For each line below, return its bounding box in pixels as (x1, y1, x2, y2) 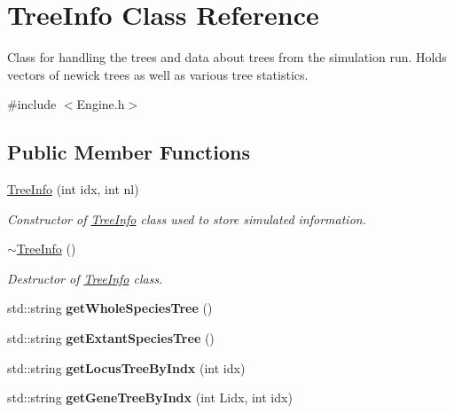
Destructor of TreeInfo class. (7, 269, 163, 287)
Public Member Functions (7, 138, 250, 166)
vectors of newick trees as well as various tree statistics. (7, 65, 309, 83)
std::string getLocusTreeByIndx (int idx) (7, 358, 246, 377)
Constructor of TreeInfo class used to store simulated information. (7, 209, 366, 228)
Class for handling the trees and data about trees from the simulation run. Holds (7, 48, 447, 66)
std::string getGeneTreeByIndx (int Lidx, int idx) (7, 388, 293, 407)
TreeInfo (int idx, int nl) (7, 180, 139, 199)
